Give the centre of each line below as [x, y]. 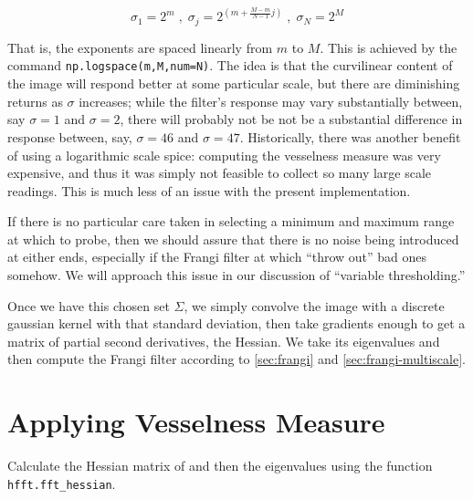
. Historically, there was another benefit [350, 136]
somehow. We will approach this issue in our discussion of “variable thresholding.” [236, 275]
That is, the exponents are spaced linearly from [140, 47]
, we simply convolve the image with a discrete [314, 305]
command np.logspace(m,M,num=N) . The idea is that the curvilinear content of [230, 65]
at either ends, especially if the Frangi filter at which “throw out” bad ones [217, 257]
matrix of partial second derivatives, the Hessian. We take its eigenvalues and [224, 341]
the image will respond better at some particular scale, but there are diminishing [234, 83]
